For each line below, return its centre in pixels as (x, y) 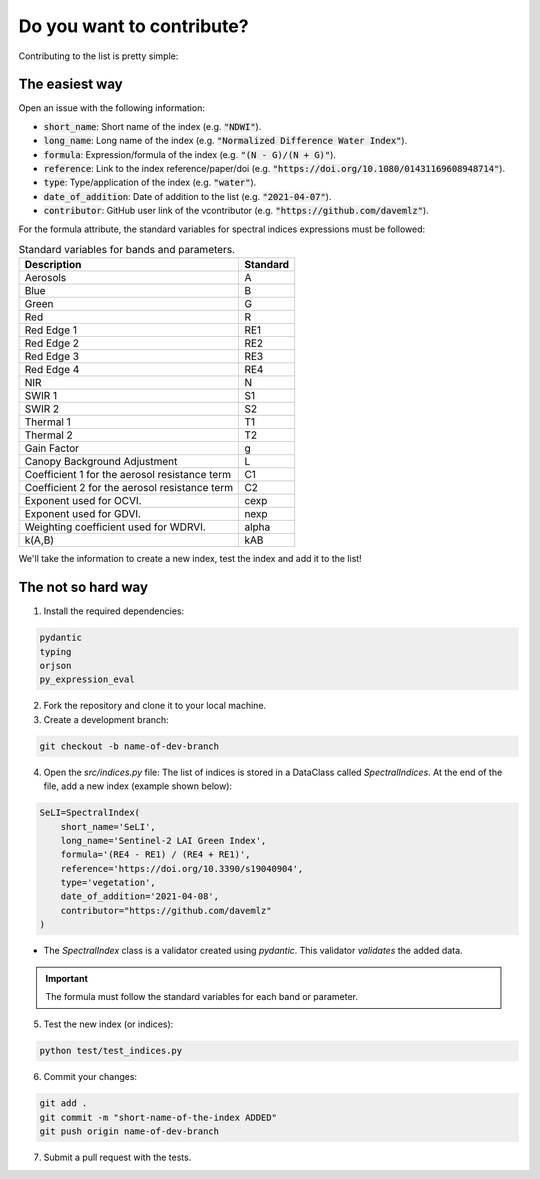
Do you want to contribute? (133, 26)
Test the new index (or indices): (108, 1024)
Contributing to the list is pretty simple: (98, 56)
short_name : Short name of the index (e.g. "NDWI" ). (152, 126)
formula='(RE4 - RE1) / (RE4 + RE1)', (155, 854)
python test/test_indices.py (111, 1051)
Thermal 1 (48, 422)
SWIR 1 (41, 396)
